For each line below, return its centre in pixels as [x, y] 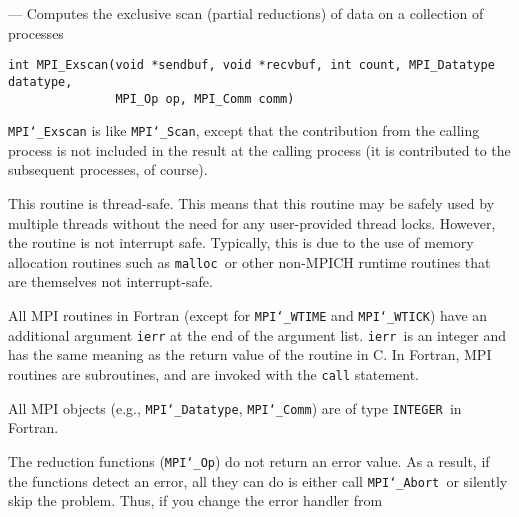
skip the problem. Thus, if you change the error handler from [195, 500]
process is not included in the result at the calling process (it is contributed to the [259, 149]
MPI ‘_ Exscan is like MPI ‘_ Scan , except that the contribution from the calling [244, 130]
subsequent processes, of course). [108, 169]
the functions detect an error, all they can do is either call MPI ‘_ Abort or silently [258, 480]
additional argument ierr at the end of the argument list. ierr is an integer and [257, 334]
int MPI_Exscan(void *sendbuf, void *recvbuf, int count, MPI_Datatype [251, 65]
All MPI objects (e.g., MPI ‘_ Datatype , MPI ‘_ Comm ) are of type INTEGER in [235, 407]
